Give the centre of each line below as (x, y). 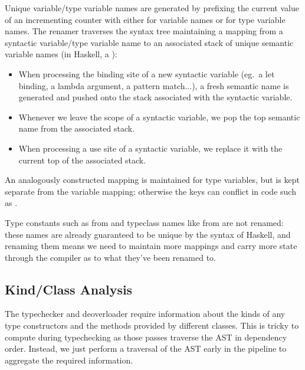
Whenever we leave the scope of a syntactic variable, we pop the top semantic (159, 117)
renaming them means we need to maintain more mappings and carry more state (151, 246)
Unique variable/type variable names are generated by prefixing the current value (152, 8)
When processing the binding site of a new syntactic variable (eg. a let (147, 73)
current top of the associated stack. (82, 160)
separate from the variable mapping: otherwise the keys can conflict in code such (150, 191)
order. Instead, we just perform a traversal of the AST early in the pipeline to (146, 348)
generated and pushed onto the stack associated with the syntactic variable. (155, 97)
